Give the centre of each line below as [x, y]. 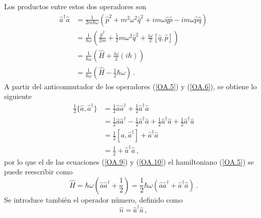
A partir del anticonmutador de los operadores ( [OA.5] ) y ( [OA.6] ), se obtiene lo [130, 86]
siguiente [18, 96]
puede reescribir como [39, 172]
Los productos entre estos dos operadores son [75, 6]
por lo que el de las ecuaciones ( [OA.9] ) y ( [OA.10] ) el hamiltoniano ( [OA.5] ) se [129, 161]
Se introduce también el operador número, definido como [94, 199]
